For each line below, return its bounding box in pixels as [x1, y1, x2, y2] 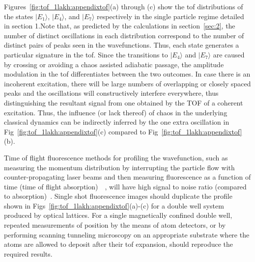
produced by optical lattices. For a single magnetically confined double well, [4, 210, 232, 220]
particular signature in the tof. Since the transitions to [4, 49, 168, 59]
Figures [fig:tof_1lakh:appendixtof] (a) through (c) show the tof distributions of [4, 1, 243, 11]
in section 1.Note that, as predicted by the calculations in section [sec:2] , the [4, 21, 235, 31]
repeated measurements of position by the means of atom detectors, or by [4, 220, 226, 230]
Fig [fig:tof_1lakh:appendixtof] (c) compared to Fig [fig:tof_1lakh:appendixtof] [4, 126, 242, 136]
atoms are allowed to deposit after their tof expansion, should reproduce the [4, 239, 233, 249]
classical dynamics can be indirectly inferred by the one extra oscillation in [4, 117, 229, 127]
